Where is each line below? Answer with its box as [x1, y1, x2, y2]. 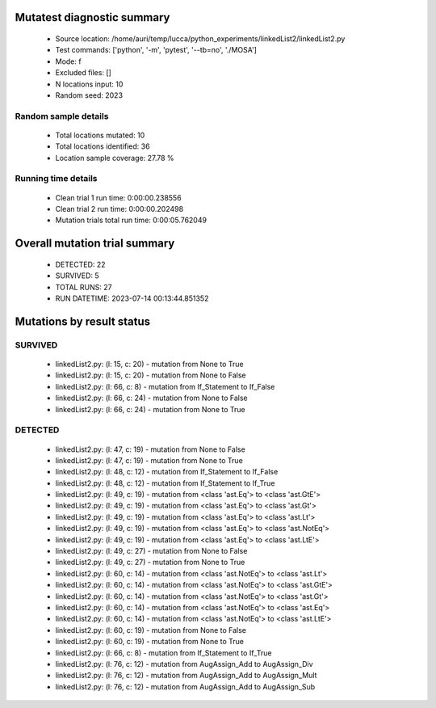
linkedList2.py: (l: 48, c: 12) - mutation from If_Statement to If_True [55, 478, 275, 488]
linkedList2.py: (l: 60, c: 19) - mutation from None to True [55, 637, 244, 647]
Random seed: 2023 [55, 90, 124, 100]
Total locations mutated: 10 [55, 130, 145, 140]
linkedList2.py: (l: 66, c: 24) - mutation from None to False [55, 393, 248, 403]
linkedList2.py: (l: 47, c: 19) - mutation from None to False [55, 445, 245, 454]
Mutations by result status [15, 314, 151, 328]
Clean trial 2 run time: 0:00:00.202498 [55, 204, 184, 214]
